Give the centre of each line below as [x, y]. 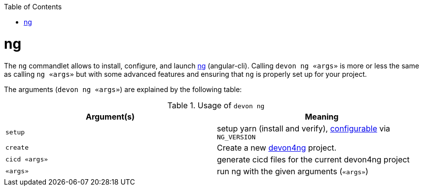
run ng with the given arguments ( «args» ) [293, 171]
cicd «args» [27, 159]
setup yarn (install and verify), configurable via [304, 128]
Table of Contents [33, 7]
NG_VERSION [236, 137]
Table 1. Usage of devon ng [216, 105]
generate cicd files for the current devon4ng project [313, 159]
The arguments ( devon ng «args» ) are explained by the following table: [123, 89]
